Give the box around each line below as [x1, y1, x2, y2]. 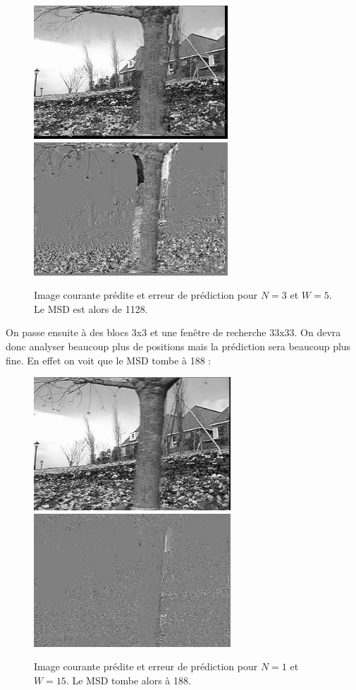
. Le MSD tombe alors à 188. [66, 672, 191, 687]
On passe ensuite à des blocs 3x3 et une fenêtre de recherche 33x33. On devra [6, 325, 341, 340]
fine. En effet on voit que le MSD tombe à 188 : [6, 352, 211, 367]
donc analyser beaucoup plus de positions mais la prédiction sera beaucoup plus [6, 338, 351, 353]
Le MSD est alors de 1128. [34, 301, 148, 316]
